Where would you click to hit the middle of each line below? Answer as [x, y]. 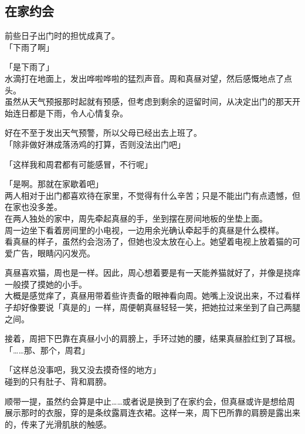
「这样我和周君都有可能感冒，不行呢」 [79, 164]
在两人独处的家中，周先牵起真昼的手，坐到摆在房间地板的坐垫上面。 [136, 218]
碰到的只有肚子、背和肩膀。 [58, 381]
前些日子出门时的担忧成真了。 [62, 36]
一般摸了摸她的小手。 [46, 284]
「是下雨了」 [29, 67]
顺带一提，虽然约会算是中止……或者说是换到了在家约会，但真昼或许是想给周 [150, 401]
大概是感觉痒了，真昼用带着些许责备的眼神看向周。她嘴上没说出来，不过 [144, 296]
